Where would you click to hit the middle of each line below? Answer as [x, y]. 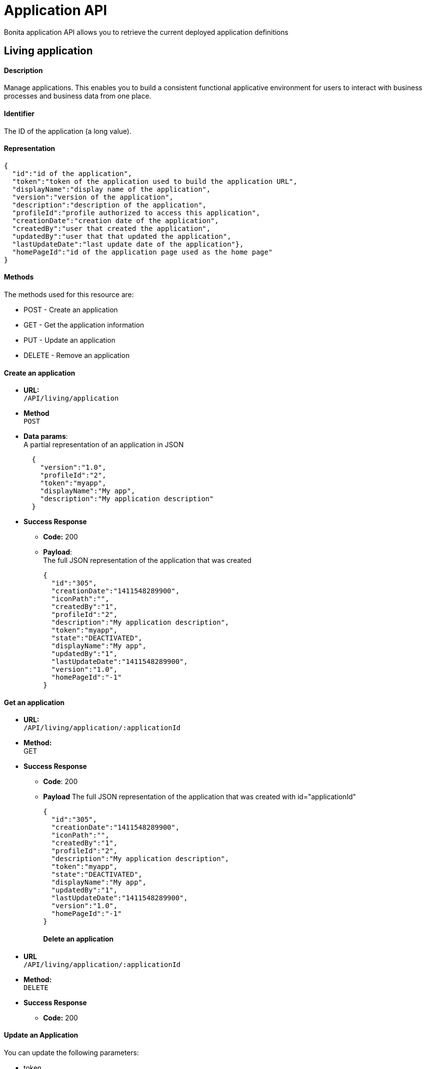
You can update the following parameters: [72, 1052]
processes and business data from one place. [78, 96]
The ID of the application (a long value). [68, 131]
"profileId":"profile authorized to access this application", [136, 213]
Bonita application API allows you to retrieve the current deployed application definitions [146, 32]
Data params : [46, 436]
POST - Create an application [71, 310]
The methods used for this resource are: [69, 295]
